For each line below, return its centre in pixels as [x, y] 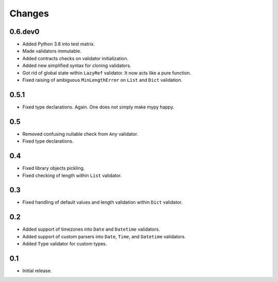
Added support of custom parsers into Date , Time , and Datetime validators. [104, 236]
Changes [29, 13]
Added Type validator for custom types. [65, 244]
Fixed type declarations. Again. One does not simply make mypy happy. [98, 107]
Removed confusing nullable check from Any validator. [80, 134]
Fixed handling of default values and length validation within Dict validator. [102, 202]
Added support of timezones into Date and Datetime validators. [91, 230]
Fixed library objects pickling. [54, 168]
